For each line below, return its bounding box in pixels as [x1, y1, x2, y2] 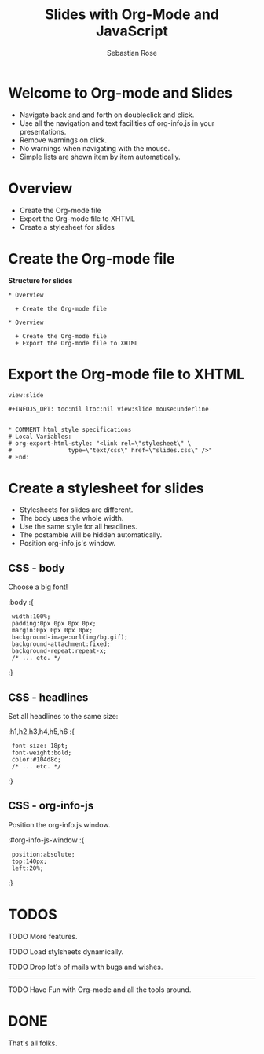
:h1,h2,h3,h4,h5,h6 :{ [8, 727, 75, 736]
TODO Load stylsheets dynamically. [8, 946, 124, 956]
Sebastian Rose [107, 48, 157, 57]
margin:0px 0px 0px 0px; [11, 627, 93, 635]
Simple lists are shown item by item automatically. [19, 152, 181, 161]
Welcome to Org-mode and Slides [8, 84, 233, 101]
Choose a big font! [8, 582, 68, 591]
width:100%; [11, 613, 51, 621]
